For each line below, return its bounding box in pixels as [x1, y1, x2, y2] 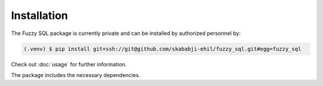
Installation [11, 9, 68, 22]
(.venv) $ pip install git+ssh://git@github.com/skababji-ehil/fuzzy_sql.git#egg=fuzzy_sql [23, 45, 301, 52]
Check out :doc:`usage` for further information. [11, 60, 127, 68]
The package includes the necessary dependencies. [11, 71, 141, 78]
